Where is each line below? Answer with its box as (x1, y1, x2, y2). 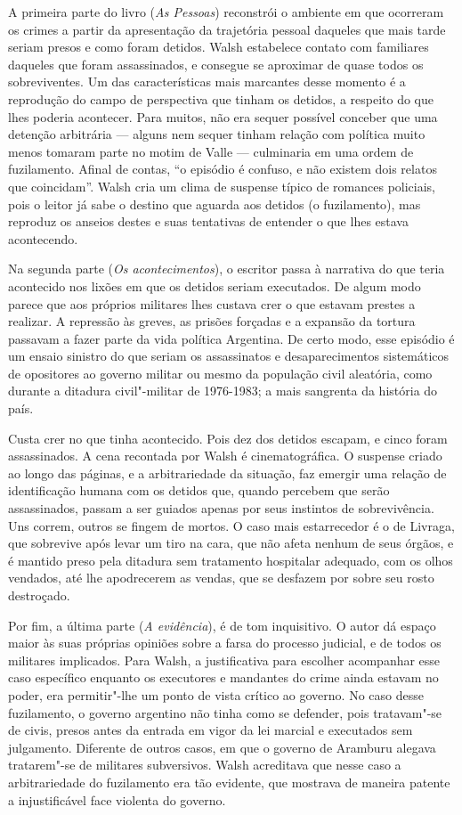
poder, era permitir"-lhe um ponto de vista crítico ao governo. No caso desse (8, 685, 424, 704)
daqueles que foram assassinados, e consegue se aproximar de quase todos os (8, 54, 424, 73)
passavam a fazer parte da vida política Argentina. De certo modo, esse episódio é (8, 329, 455, 347)
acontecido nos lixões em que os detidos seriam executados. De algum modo (8, 276, 421, 295)
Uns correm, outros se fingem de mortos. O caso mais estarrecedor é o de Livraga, (8, 516, 455, 534)
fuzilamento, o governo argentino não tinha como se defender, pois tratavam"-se (8, 703, 442, 721)
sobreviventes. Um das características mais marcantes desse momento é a (8, 72, 406, 91)
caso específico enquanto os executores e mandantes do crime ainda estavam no (8, 668, 439, 687)
